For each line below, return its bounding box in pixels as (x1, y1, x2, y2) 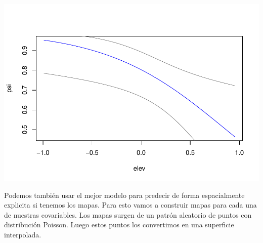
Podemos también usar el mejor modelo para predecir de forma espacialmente (4, 189, 245, 200)
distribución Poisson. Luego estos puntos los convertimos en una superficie (4, 219, 234, 230)
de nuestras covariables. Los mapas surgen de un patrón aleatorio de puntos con (4, 209, 252, 220)
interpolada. (4, 229, 41, 239)
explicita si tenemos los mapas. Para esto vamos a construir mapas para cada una (4, 199, 257, 210)
